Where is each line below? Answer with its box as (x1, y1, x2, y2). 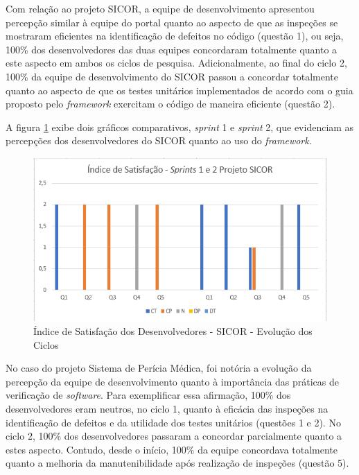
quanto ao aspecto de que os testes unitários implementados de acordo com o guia (6, 83, 353, 97)
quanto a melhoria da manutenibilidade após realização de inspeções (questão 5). (6, 456, 349, 470)
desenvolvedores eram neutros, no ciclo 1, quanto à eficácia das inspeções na (6, 401, 329, 416)
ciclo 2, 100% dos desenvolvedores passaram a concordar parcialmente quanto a (6, 429, 342, 443)
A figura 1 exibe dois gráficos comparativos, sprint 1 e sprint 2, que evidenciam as (6, 119, 354, 134)
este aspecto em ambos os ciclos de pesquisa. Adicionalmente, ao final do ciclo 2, (6, 55, 347, 70)
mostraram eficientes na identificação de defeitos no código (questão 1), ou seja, (6, 28, 344, 43)
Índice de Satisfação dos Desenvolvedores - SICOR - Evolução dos (33, 324, 313, 338)
